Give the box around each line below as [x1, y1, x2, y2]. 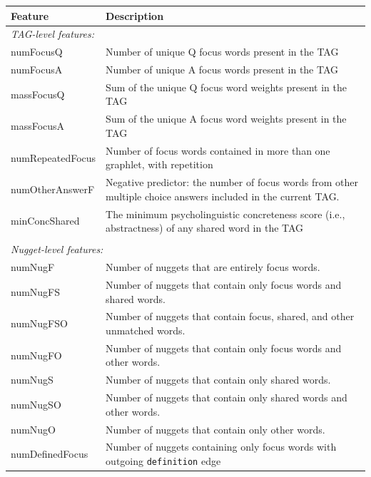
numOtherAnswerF [11, 181, 95, 196]
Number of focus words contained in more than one [106, 143, 330, 158]
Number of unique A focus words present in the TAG [106, 62, 339, 77]
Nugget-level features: [11, 242, 103, 257]
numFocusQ [11, 44, 63, 59]
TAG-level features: [11, 26, 94, 41]
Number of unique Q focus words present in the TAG [106, 44, 339, 59]
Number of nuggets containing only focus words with [106, 439, 337, 454]
